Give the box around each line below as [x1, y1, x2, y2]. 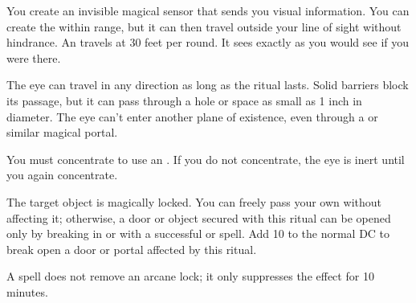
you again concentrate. [6, 166, 118, 183]
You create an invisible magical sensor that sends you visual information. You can [6, 2, 410, 18]
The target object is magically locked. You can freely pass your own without [6, 193, 381, 210]
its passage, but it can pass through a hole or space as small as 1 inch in [6, 92, 362, 109]
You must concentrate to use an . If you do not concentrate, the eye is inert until [6, 150, 405, 167]
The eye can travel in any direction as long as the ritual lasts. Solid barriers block [6, 76, 409, 93]
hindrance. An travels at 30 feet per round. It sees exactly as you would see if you [6, 34, 410, 51]
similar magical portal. [6, 124, 118, 141]
